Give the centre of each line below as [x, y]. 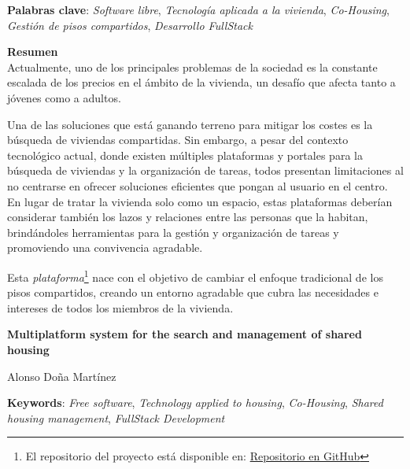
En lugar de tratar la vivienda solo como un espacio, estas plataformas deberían [200, 201]
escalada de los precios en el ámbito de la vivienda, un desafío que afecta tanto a [201, 82]
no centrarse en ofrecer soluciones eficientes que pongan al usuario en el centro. [198, 185]
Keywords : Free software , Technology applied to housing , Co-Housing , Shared [195, 403]
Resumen [33, 52]
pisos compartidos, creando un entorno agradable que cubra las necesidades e [193, 292]
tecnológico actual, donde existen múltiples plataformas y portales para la [185, 155]
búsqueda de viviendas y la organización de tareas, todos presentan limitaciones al [205, 170]
